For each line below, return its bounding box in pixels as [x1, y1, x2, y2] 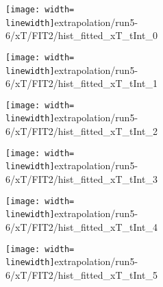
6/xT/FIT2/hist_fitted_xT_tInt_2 [5, 124, 158, 138]
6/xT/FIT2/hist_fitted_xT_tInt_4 [5, 219, 158, 234]
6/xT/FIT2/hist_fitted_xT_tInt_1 [5, 76, 158, 90]
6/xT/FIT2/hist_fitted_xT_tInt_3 [5, 172, 158, 186]
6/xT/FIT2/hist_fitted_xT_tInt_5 [5, 267, 158, 282]
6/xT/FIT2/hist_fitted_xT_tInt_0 [5, 28, 158, 42]
